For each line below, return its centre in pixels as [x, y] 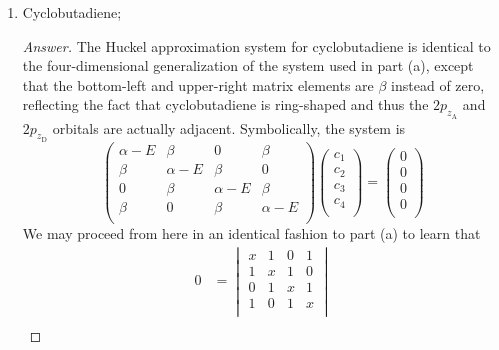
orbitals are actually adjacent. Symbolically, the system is [229, 127]
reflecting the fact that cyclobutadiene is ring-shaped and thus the [225, 104]
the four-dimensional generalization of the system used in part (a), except [248, 65]
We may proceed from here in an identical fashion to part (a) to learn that [251, 233]
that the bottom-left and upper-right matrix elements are [198, 84]
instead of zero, [438, 84]
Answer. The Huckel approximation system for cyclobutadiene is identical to [256, 45]
